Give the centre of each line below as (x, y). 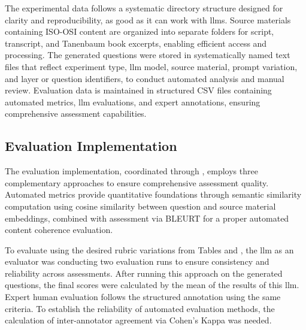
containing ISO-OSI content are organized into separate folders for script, (140, 31)
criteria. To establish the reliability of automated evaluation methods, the (140, 308)
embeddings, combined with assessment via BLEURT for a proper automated (147, 218)
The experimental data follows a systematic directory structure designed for (144, 8)
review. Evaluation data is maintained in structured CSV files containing (138, 90)
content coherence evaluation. (59, 230)
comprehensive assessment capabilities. (76, 113)
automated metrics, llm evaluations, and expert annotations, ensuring (133, 102)
